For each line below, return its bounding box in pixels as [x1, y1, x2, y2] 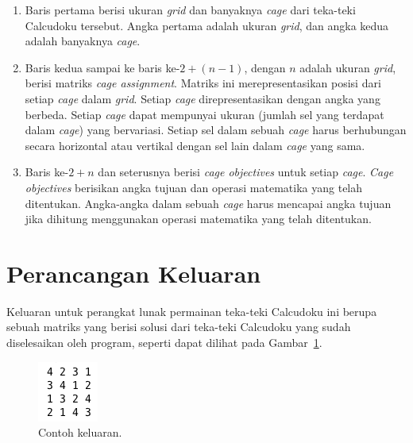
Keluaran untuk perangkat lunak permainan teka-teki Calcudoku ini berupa [6, 302, 377, 319]
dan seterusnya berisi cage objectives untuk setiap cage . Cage [98, 164, 394, 180]
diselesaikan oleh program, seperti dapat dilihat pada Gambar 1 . [6, 334, 322, 351]
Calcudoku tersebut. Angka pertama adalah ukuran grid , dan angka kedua [25, 17, 389, 33]
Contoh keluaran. [38, 424, 122, 441]
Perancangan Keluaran [6, 256, 261, 289]
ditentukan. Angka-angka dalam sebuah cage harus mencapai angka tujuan [25, 195, 392, 211]
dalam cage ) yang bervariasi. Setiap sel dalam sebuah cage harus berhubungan [25, 121, 407, 138]
